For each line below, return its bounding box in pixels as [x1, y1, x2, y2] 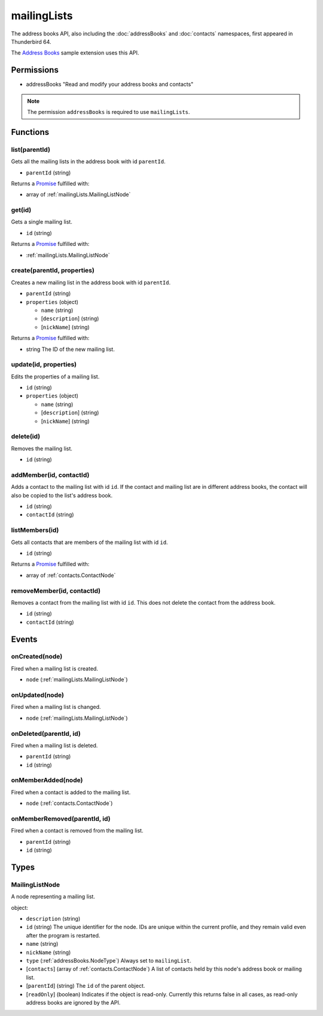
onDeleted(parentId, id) [11, 729, 81, 738]
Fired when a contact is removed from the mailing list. [11, 827, 144, 834]
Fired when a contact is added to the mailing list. [11, 789, 131, 796]
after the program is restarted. [26, 931, 100, 939]
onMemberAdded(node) [11, 776, 83, 784]
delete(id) [11, 432, 41, 441]
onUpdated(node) [11, 691, 64, 699]
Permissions [11, 65, 59, 75]
